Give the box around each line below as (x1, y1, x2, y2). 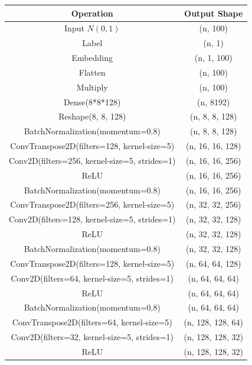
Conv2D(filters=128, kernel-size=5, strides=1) (9, 213, 176, 225)
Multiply (76, 80, 108, 93)
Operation (71, 7, 113, 19)
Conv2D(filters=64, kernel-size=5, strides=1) (11, 272, 174, 284)
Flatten (78, 66, 106, 78)
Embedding (71, 51, 113, 64)
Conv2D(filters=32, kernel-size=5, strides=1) (11, 331, 174, 343)
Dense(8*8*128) (64, 95, 121, 108)
